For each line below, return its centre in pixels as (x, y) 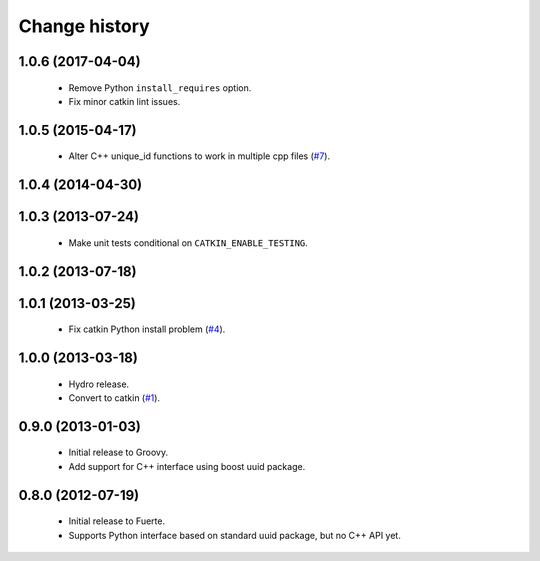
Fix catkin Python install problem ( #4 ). (147, 329)
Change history (84, 26)
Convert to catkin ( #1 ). (114, 398)
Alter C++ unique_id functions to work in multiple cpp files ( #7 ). (199, 156)
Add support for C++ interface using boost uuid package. (187, 466)
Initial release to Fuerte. (116, 521)
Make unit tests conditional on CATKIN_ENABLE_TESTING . (188, 242)
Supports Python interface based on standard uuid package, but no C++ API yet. (235, 535)
